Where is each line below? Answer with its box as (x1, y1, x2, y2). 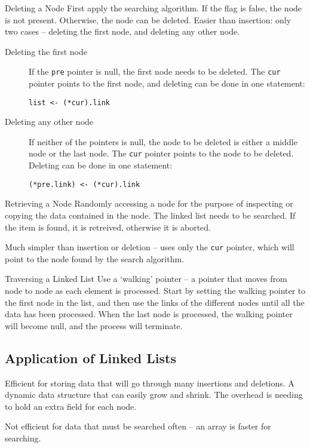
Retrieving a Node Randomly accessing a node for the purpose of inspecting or (5, 197, 293, 210)
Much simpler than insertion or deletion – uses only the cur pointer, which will (5, 241, 294, 253)
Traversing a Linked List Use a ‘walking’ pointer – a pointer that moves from (5, 272, 287, 285)
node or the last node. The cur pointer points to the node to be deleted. (29, 147, 294, 159)
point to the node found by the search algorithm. (5, 252, 185, 265)
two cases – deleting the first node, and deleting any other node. (5, 25, 240, 38)
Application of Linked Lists (5, 348, 177, 367)
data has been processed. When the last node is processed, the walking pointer (5, 308, 293, 320)
